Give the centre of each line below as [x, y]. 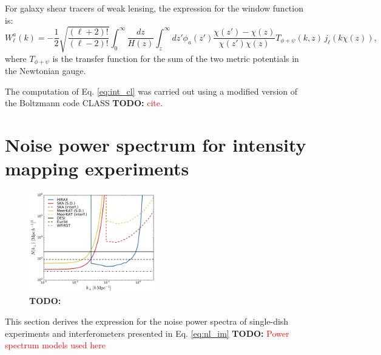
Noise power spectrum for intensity [156, 145]
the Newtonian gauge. [46, 71]
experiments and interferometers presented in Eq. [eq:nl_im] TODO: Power [147, 333]
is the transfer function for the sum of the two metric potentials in [176, 58]
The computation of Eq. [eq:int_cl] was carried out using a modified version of [151, 91]
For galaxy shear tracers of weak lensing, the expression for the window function [154, 8]
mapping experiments [97, 168]
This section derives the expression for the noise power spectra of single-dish [147, 321]
